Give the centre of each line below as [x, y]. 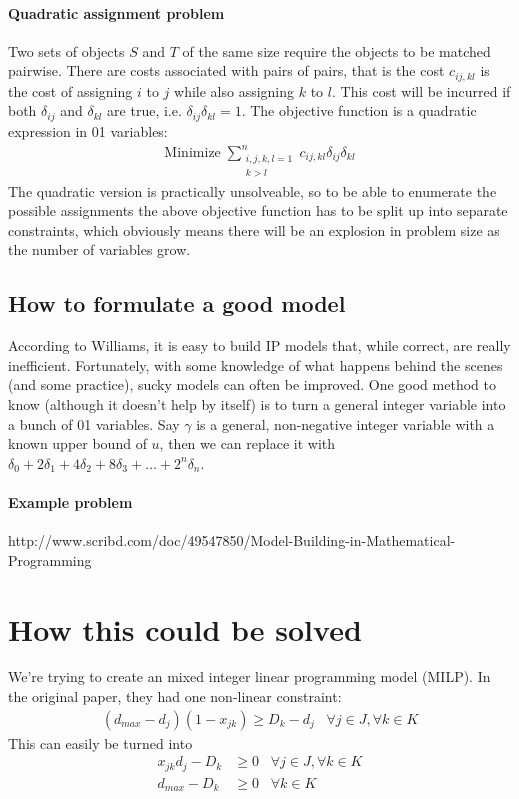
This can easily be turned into [100, 742]
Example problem [70, 501]
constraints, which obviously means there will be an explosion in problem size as [254, 229]
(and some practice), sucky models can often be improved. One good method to [252, 384]
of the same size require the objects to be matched [336, 50]
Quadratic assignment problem [116, 12]
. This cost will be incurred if [421, 90]
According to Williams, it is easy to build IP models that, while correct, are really [259, 345]
